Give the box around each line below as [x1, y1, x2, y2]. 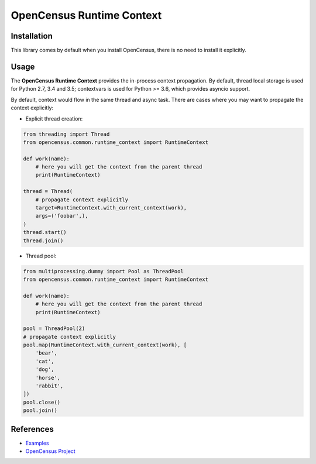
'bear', [35, 350, 58, 356]
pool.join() [23, 407, 58, 414]
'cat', [35, 358, 54, 365]
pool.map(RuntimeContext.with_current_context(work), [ [23, 342, 187, 348]
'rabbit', [35, 383, 64, 389]
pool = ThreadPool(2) [23, 325, 85, 332]
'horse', [35, 374, 61, 381]
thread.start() [23, 229, 67, 236]
